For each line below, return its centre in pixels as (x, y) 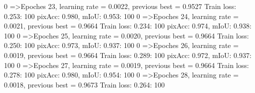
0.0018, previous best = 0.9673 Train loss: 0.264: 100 (84, 84)
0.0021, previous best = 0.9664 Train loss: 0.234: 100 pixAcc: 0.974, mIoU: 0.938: (128, 26)
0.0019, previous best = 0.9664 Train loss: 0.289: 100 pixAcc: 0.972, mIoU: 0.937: (128, 55)
